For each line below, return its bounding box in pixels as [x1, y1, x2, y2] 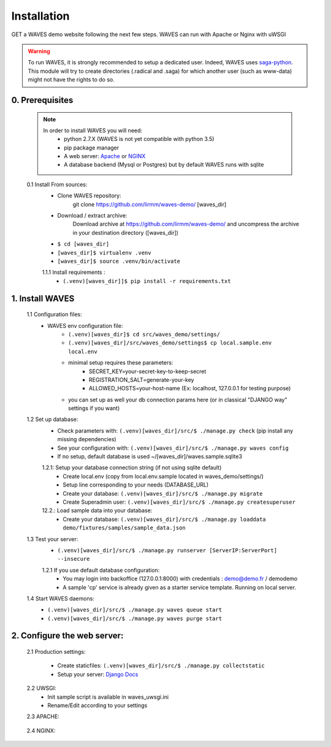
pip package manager [64, 144, 120, 151]
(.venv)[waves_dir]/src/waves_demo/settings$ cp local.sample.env [68, 339, 272, 346]
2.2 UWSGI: [26, 684, 56, 692]
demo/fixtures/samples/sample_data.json [63, 525, 186, 531]
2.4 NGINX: [26, 727, 56, 734]
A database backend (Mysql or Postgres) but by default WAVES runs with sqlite [64, 161, 264, 169]
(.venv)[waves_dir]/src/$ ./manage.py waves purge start [47, 615, 223, 622]
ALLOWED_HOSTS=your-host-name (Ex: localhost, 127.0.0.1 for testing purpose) [89, 385, 291, 392]
